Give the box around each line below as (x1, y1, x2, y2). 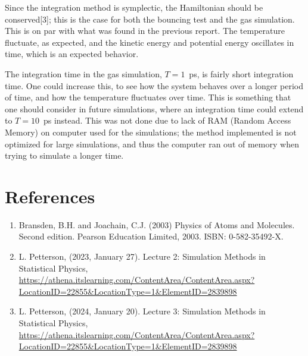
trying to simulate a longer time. (5, 149, 124, 162)
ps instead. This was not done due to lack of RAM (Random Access (43, 114, 291, 127)
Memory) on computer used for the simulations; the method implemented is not (5, 125, 297, 138)
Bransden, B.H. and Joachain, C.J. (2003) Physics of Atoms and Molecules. (18, 218, 295, 231)
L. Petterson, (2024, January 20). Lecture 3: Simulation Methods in (18, 305, 266, 317)
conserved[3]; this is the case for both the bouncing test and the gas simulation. (5, 12, 295, 25)
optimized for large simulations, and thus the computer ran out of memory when (5, 137, 299, 150)
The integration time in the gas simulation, (5, 67, 162, 80)
